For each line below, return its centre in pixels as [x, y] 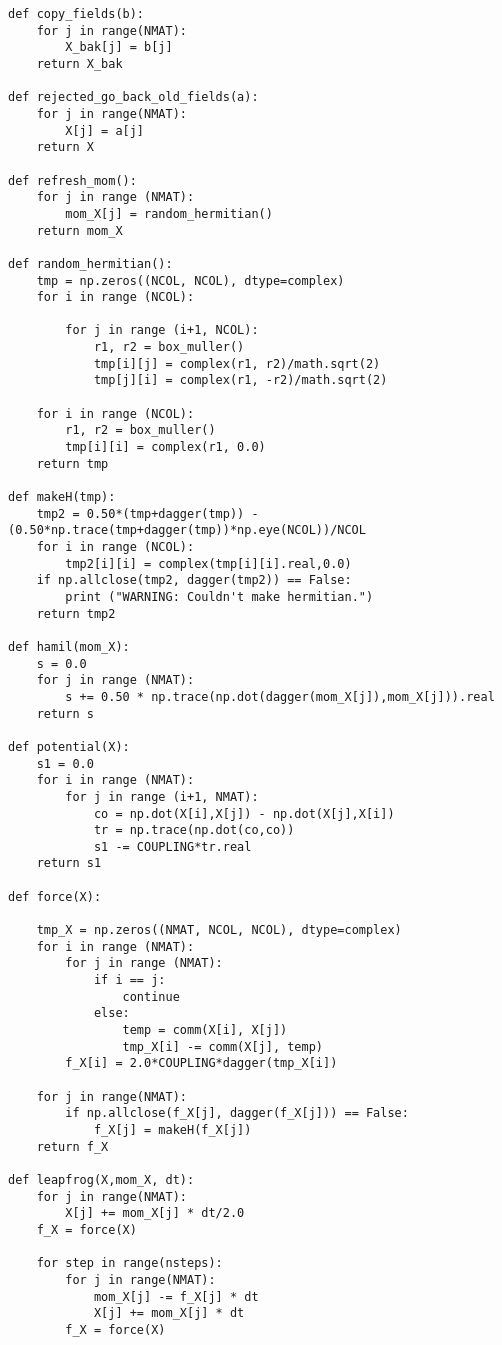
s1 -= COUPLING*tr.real [172, 846]
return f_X [72, 1146]
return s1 [69, 863]
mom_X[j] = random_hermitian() [169, 213]
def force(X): [55, 896]
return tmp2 [76, 613]
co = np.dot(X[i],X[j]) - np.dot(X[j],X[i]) [244, 813]
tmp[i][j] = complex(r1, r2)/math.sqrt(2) [237, 363]
